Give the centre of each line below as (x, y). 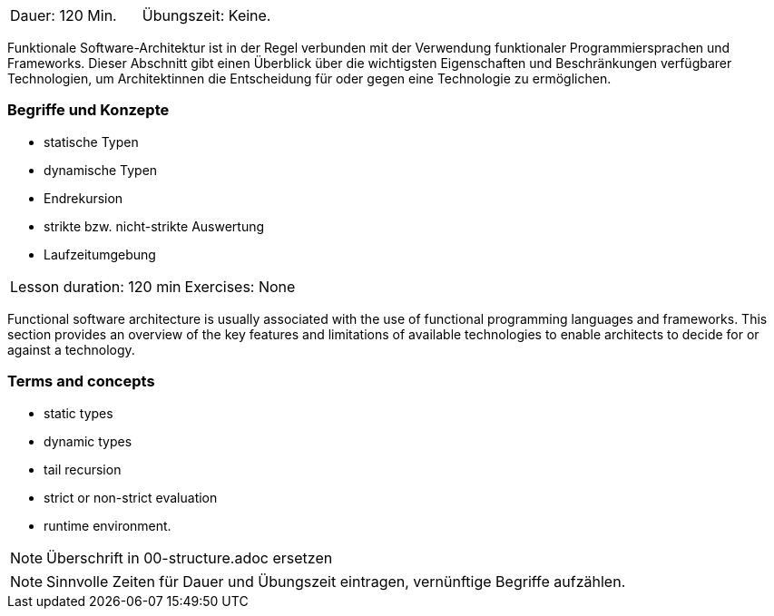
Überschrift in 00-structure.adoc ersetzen (190, 557)
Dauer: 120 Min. (64, 15)
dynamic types (88, 441)
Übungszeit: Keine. (206, 15)
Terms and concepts (81, 381)
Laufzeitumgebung (100, 254)
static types (78, 413)
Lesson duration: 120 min (96, 286)
